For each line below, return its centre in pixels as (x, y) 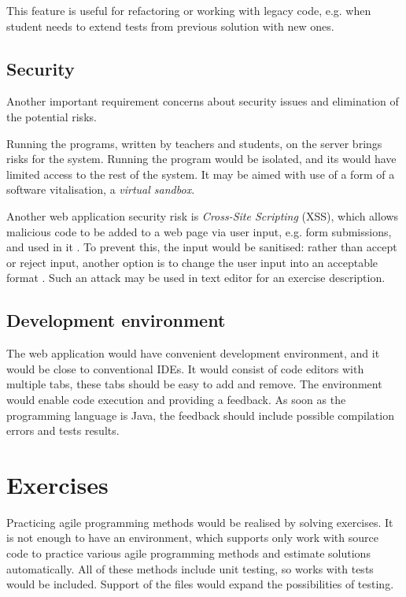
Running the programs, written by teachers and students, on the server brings (194, 143)
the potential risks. (52, 116)
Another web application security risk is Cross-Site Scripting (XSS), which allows (203, 215)
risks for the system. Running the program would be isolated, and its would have (201, 159)
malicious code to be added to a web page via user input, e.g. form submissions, (199, 231)
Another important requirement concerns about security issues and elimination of (203, 101)
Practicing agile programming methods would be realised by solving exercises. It (200, 522)
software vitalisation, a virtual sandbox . (101, 189)
